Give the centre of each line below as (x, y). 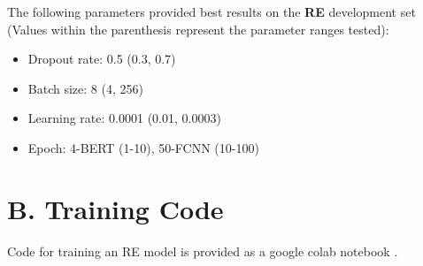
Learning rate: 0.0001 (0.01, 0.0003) (124, 118)
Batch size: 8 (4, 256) (85, 88)
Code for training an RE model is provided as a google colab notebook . (203, 251)
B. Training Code (115, 208)
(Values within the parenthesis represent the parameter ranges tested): (198, 29)
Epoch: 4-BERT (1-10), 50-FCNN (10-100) (143, 147)
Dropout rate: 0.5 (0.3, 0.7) (102, 59)
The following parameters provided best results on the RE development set (211, 11)
